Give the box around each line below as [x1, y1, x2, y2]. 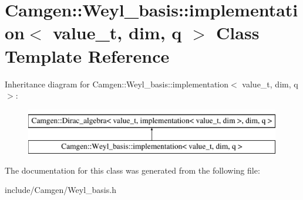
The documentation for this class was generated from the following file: [5, 164, 260, 176]
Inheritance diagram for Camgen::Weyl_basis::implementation [5, 77, 229, 90]
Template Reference [5, 43, 170, 67]
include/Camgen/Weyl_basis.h [5, 184, 116, 196]
